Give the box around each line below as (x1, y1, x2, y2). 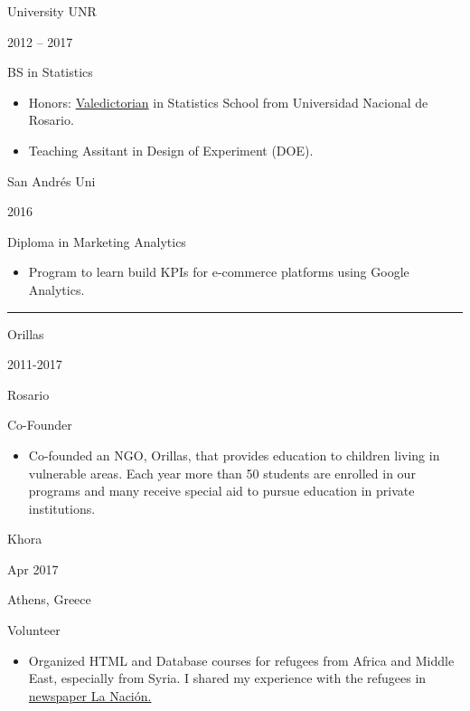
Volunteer (7, 621, 61, 640)
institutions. (28, 498, 96, 517)
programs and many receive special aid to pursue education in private (28, 481, 415, 500)
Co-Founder (7, 415, 72, 434)
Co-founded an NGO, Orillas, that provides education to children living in (28, 445, 440, 464)
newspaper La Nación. (28, 686, 152, 705)
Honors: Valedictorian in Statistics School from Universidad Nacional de (28, 92, 428, 111)
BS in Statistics (7, 62, 93, 81)
